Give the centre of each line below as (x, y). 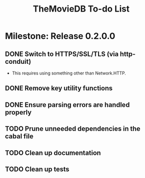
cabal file (19, 136)
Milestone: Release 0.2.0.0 (60, 36)
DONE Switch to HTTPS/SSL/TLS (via (62, 54)
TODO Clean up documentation (53, 153)
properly (18, 112)
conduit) (18, 61)
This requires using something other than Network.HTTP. (69, 73)
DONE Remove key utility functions (59, 88)
